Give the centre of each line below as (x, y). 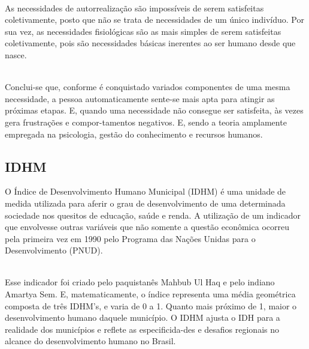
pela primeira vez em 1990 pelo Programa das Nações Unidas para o (130, 238)
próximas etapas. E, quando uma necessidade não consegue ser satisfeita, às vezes (154, 110)
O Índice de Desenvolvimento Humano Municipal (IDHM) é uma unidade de (146, 191)
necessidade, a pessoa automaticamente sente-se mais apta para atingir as (140, 98)
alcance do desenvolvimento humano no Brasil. (90, 341)
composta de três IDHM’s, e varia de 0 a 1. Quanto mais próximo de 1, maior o (151, 305)
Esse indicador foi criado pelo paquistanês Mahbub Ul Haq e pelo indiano (140, 282)
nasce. (16, 54)
